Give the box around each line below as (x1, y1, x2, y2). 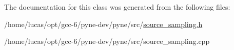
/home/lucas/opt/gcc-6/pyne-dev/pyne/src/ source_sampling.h (4, 18, 203, 29)
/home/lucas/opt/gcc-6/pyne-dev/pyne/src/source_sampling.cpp (4, 36, 210, 46)
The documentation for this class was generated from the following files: (4, 2, 230, 12)
